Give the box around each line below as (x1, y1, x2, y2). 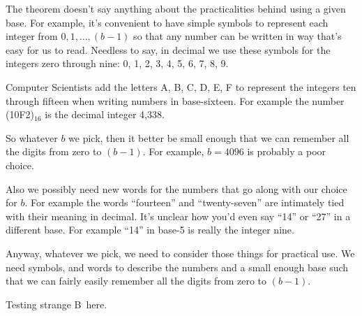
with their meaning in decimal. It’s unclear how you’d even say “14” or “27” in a (6, 208, 351, 223)
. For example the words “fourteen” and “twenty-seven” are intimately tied (24, 195, 345, 210)
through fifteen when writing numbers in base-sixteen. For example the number (6, 93, 345, 108)
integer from (6, 29, 58, 43)
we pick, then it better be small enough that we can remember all (68, 130, 349, 145)
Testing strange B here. (6, 296, 107, 311)
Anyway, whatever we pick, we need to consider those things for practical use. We (6, 245, 355, 260)
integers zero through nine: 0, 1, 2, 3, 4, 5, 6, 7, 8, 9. (6, 56, 229, 71)
